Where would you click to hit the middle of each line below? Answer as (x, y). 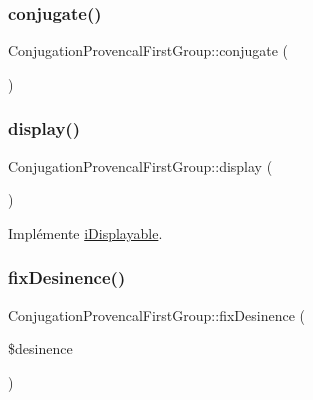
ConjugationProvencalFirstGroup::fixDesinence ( (156, 314)
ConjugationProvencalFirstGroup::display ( (140, 165)
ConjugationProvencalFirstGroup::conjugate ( (148, 50)
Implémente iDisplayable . (85, 232)
